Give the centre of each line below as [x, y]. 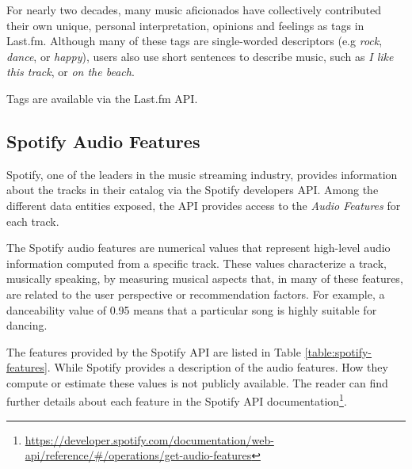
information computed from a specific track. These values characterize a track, [196, 263]
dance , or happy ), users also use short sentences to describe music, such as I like [200, 56]
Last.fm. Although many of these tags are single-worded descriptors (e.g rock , [195, 41]
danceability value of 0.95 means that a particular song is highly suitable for [192, 309]
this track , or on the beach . [71, 72]
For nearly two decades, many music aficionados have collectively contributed [194, 10]
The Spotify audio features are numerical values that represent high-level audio [198, 248]
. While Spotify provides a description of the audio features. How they [217, 367]
